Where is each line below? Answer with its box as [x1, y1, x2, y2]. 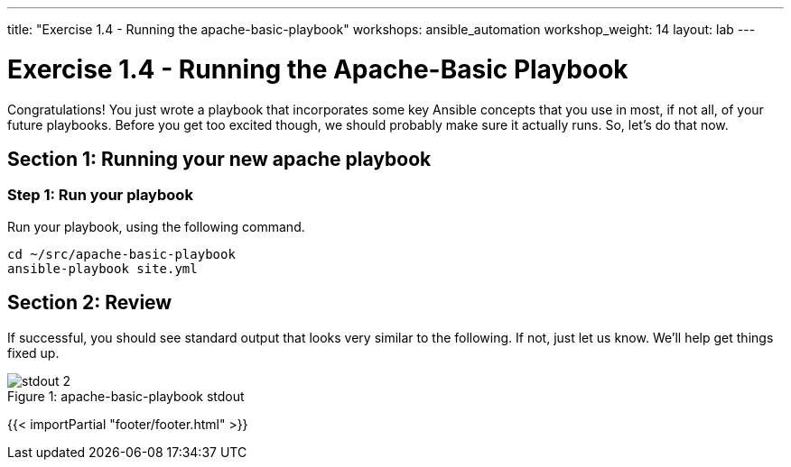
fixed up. [7, 344, 60, 361]
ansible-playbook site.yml [7, 261, 198, 276]
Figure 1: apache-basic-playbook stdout [7, 388, 245, 404]
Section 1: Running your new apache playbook [7, 147, 432, 170]
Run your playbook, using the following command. [7, 218, 305, 234]
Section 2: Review [7, 291, 172, 315]
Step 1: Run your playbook [7, 186, 193, 205]
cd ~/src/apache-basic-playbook [7, 246, 236, 261]
